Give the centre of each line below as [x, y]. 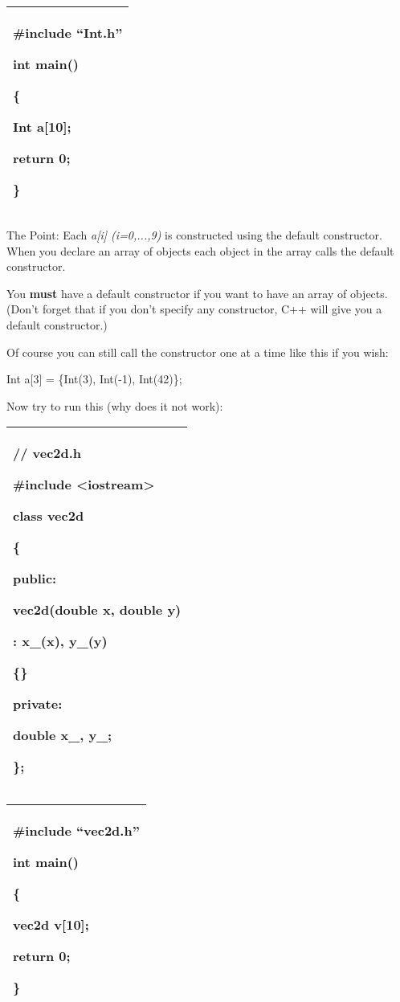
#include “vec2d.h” [76, 831]
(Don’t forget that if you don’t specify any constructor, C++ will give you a [194, 309]
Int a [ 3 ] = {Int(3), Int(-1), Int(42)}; [94, 379]
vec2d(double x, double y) [97, 610]
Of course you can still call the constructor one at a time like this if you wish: [198, 352]
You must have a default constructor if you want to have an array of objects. [197, 293]
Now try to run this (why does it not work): [115, 405]
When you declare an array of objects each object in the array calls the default [200, 250]
